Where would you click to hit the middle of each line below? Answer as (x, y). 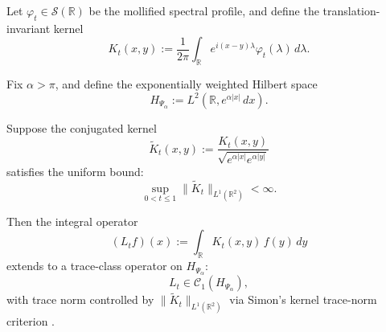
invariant (29, 28)
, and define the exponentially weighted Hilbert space (186, 84)
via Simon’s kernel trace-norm (303, 299)
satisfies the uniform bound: (75, 171)
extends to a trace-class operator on (94, 266)
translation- (351, 10)
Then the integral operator (72, 221)
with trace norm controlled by (80, 299)
